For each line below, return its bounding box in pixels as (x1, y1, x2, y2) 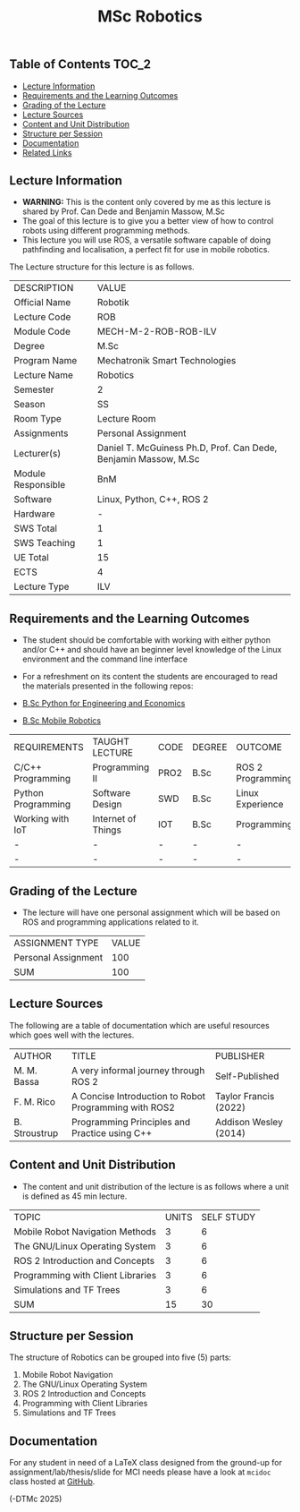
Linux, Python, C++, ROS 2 (96, 493, 209, 506)
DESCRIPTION (13, 282, 74, 295)
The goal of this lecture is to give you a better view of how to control (21, 216, 274, 226)
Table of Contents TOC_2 (9, 56, 152, 73)
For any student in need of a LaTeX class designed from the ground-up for (9, 1457, 283, 1468)
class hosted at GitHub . (9, 1476, 96, 1487)
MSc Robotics (97, 6, 203, 27)
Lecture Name (13, 369, 73, 381)
